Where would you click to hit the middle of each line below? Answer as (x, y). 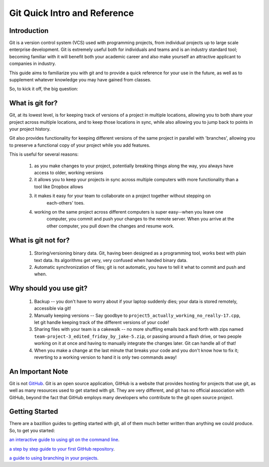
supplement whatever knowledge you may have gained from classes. (80, 80)
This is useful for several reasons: (44, 154)
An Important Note (39, 371)
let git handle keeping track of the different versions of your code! (102, 322)
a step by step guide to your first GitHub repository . (62, 449)
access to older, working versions (69, 173)
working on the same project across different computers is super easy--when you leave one (129, 212)
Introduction (29, 31)
